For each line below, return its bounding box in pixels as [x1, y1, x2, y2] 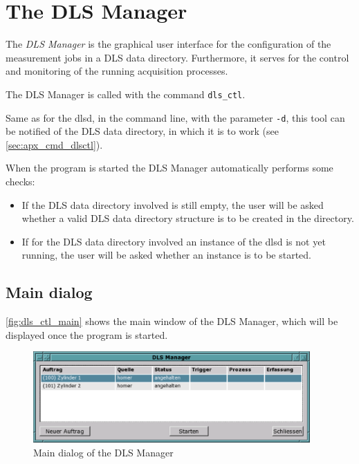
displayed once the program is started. [6, 327, 168, 342]
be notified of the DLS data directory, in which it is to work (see [6, 124, 279, 138]
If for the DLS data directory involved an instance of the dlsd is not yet [21, 234, 326, 248]
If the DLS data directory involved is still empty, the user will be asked [21, 197, 324, 212]
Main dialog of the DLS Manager [33, 445, 174, 459]
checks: [6, 174, 35, 188]
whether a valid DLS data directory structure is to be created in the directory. [21, 211, 354, 225]
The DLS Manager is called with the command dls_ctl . [6, 86, 246, 101]
